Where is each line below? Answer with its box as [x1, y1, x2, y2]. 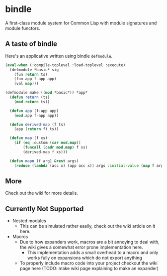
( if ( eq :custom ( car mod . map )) [14, 140, 81, 145]
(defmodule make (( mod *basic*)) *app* [5, 90, 88, 95]
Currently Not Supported [5, 204, 84, 213]
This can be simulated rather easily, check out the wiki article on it [19, 223, 156, 229]
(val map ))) [14, 81, 39, 86]
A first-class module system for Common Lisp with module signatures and [5, 20, 157, 26]
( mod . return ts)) [14, 99, 50, 104]
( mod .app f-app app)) [14, 113, 59, 118]
